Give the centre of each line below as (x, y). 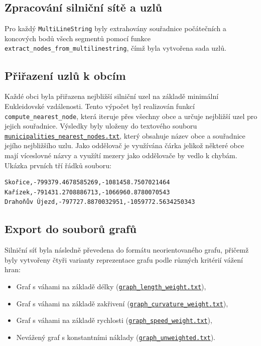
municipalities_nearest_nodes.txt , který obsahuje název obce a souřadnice (125, 135)
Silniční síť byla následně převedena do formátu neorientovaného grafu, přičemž (127, 250)
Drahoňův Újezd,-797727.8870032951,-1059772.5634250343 (100, 202)
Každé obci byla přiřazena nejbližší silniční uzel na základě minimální (112, 96)
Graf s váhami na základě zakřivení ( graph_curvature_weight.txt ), (122, 303)
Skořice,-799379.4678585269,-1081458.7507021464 (87, 183)
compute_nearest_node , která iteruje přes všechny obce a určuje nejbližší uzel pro (131, 116)
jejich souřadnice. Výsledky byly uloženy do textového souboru (101, 126)
